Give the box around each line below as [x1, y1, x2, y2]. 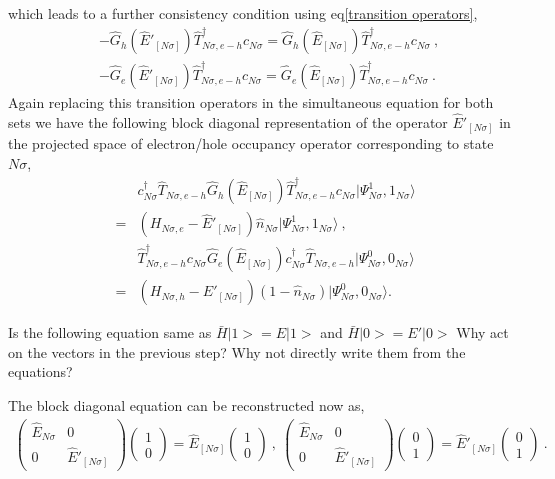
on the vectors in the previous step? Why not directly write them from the [8, 341, 466, 362]
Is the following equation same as [8, 322, 212, 343]
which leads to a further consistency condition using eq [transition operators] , [8, 3, 478, 23]
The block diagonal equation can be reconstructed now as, [8, 394, 365, 415]
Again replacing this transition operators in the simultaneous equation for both [8, 92, 494, 113]
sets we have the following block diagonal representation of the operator [8, 111, 448, 132]
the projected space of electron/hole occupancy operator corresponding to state [8, 133, 494, 154]
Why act [456, 322, 509, 343]
